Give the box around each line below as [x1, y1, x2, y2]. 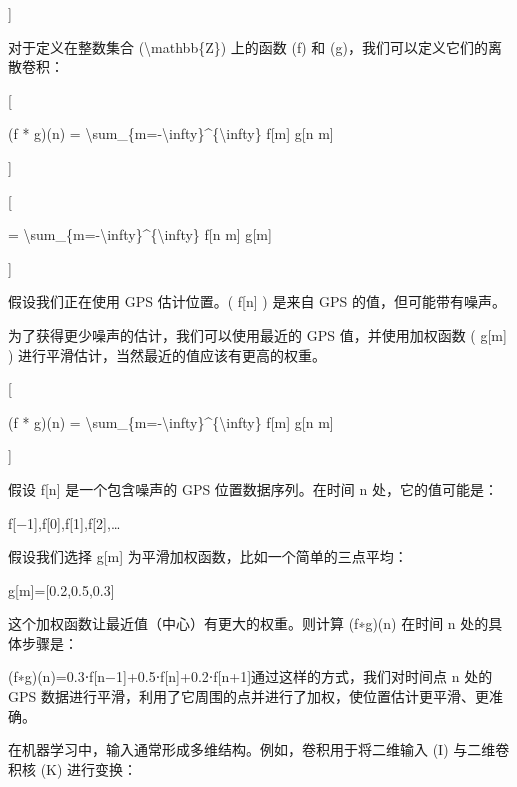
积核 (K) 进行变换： [8, 758, 138, 779]
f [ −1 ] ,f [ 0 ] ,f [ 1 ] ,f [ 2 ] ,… [8, 512, 121, 533]
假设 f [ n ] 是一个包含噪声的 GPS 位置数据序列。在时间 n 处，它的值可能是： [8, 478, 498, 499]
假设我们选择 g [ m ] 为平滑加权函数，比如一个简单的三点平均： [8, 546, 408, 567]
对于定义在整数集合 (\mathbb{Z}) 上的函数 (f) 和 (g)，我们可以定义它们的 [8, 36, 488, 57]
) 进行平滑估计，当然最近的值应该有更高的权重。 [8, 344, 327, 365]
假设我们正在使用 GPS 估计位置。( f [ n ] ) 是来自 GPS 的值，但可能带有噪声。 [8, 291, 507, 312]
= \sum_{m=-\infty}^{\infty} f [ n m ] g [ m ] [8, 224, 272, 245]
